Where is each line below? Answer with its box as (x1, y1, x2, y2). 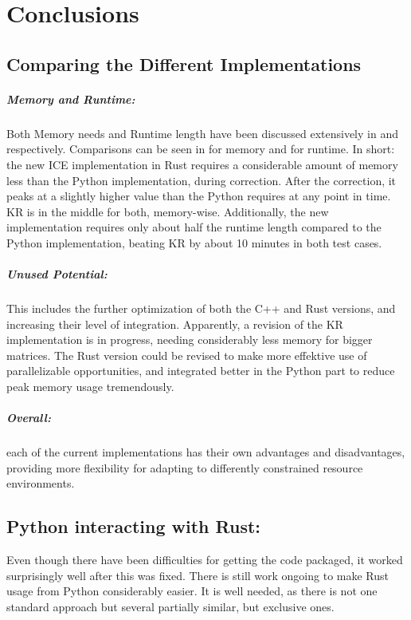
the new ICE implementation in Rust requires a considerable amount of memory (6, 156, 398, 172)
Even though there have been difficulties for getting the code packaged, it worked (6, 551, 403, 568)
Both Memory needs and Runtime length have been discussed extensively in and (6, 124, 398, 141)
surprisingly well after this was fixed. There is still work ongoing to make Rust (6, 567, 389, 583)
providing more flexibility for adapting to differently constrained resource (6, 459, 363, 476)
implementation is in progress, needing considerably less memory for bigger (6, 331, 373, 348)
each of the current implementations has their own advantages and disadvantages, (6, 444, 405, 460)
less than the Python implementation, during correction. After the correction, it (6, 172, 397, 188)
